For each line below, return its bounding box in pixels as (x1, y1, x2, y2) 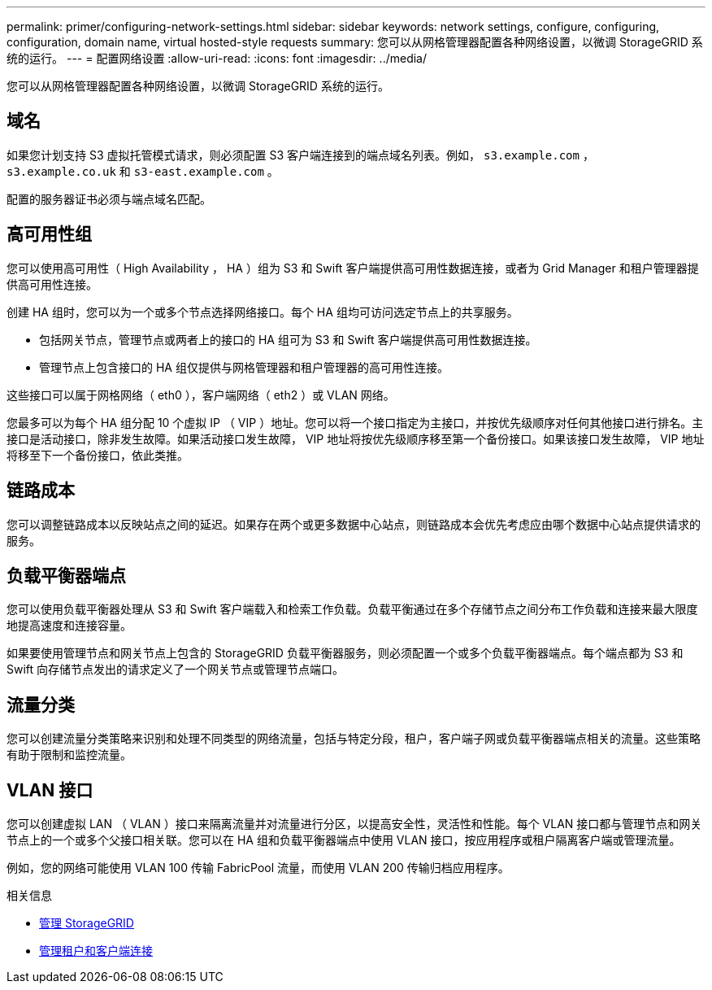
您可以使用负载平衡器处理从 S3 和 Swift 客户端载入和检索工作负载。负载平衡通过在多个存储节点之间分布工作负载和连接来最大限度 (7, 602, 698, 617)
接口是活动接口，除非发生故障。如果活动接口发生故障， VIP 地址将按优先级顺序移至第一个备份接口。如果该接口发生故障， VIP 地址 (7, 431, 705, 446)
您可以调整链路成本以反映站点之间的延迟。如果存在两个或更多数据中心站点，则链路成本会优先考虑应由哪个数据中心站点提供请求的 (7, 517, 701, 531)
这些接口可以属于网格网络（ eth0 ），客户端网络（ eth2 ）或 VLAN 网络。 (7, 387, 395, 402)
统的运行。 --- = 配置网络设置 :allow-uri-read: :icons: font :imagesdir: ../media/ (7, 51, 428, 65)
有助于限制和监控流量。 (7, 748, 132, 762)
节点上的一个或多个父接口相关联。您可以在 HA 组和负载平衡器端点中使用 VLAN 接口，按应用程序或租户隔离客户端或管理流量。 (7, 833, 681, 848)
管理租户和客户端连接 (39, 944, 153, 958)
